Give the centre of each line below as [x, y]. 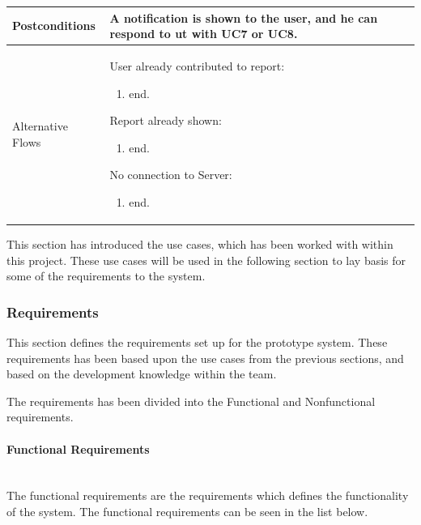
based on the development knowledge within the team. [142, 374]
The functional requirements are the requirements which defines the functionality [208, 495]
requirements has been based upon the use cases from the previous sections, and [205, 358]
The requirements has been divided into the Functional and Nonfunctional [191, 401]
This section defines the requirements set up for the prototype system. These [197, 342]
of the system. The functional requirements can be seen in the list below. [187, 511]
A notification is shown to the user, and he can [244, 17]
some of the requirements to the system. [106, 276]
